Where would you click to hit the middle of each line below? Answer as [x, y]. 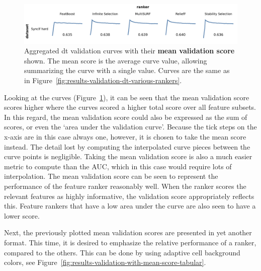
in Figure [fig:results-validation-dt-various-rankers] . [103, 80]
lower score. [22, 215]
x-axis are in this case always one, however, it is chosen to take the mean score [125, 137]
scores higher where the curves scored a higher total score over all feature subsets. [130, 107]
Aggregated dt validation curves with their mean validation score [129, 51]
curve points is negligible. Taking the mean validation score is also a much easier [128, 156]
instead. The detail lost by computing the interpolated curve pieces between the [127, 146]
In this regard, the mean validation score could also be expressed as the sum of [126, 117]
